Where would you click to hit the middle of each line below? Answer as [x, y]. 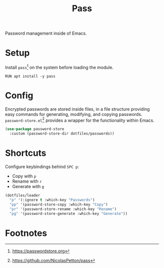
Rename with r [27, 181]
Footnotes [26, 233]
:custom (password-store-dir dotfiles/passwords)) [62, 134]
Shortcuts [26, 153]
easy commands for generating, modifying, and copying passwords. [74, 114]
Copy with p [24, 176]
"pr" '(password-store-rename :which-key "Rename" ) [63, 209]
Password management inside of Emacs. [46, 33]
